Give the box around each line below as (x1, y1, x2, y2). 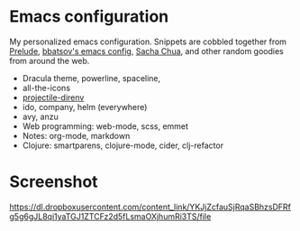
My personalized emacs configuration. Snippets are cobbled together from (9, 36, 286, 47)
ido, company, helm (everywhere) (22, 101, 148, 112)
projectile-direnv (22, 92, 85, 103)
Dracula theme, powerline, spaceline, (22, 72, 161, 83)
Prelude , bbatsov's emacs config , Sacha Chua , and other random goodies (9, 45, 284, 56)
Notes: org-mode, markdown (22, 130, 131, 141)
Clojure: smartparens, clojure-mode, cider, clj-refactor (22, 140, 223, 151)
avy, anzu (22, 111, 59, 122)
